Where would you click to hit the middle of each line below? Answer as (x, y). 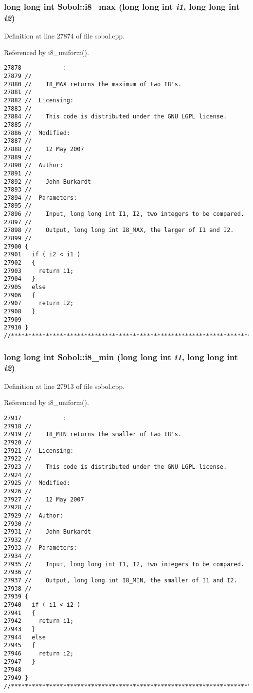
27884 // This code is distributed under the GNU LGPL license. (116, 117)
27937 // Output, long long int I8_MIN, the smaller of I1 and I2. (121, 581)
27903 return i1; (39, 271)
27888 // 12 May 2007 (44, 149)
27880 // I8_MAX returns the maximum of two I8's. (93, 84)
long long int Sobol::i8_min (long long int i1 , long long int (121, 356)
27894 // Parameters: (41, 198)
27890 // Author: (34, 165)
